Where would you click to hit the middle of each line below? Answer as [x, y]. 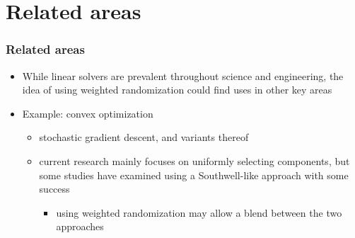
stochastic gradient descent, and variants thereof [144, 137]
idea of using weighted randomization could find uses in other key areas [177, 90]
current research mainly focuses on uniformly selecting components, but [194, 160]
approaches [80, 226]
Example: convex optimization [88, 113]
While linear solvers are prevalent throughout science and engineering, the [183, 75]
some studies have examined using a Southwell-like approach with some [194, 175]
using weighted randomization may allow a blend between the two [199, 212]
